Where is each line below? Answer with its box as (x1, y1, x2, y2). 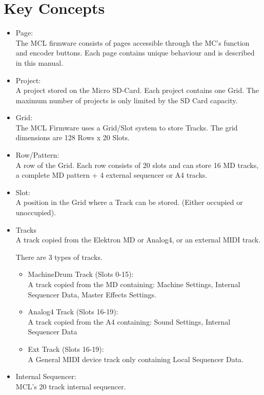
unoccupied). (15, 207, 56, 218)
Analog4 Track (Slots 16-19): (28, 306, 118, 317)
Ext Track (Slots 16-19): (28, 343, 104, 354)
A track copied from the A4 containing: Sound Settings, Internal (28, 316, 231, 327)
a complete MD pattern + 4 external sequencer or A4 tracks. (15, 170, 208, 180)
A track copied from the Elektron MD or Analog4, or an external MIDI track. (15, 234, 261, 245)
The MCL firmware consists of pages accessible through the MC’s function (15, 37, 250, 48)
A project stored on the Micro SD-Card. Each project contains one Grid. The (15, 85, 259, 96)
